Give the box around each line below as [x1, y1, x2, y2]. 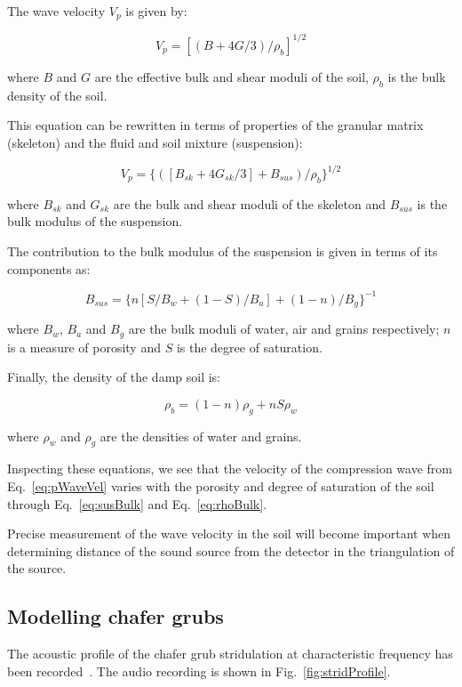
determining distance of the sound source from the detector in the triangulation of [7, 541, 455, 560]
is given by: [125, 2, 187, 20]
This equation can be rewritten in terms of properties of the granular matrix [7, 116, 424, 134]
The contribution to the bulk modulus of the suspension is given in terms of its [7, 242, 438, 261]
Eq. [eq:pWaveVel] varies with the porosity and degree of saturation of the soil [7, 476, 434, 495]
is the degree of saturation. [176, 337, 323, 356]
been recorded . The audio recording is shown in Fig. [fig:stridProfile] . [7, 661, 391, 680]
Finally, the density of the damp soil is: [7, 368, 221, 386]
